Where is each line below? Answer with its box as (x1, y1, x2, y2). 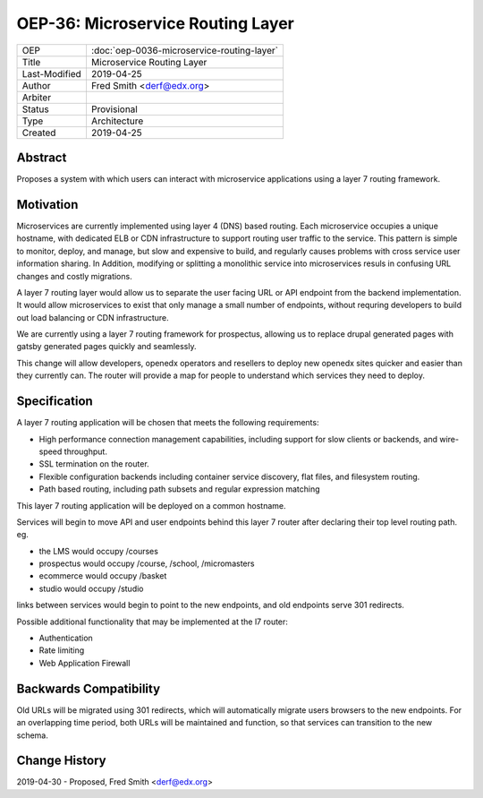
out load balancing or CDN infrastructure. (16, 312, 169, 322)
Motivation (16, 197, 79, 212)
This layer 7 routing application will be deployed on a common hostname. (16, 500, 286, 511)
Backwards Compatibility (16, 681, 161, 696)
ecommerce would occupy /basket (38, 571, 167, 581)
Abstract (16, 150, 67, 165)
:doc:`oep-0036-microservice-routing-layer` (90, 44, 279, 56)
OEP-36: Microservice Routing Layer (16, 13, 295, 33)
